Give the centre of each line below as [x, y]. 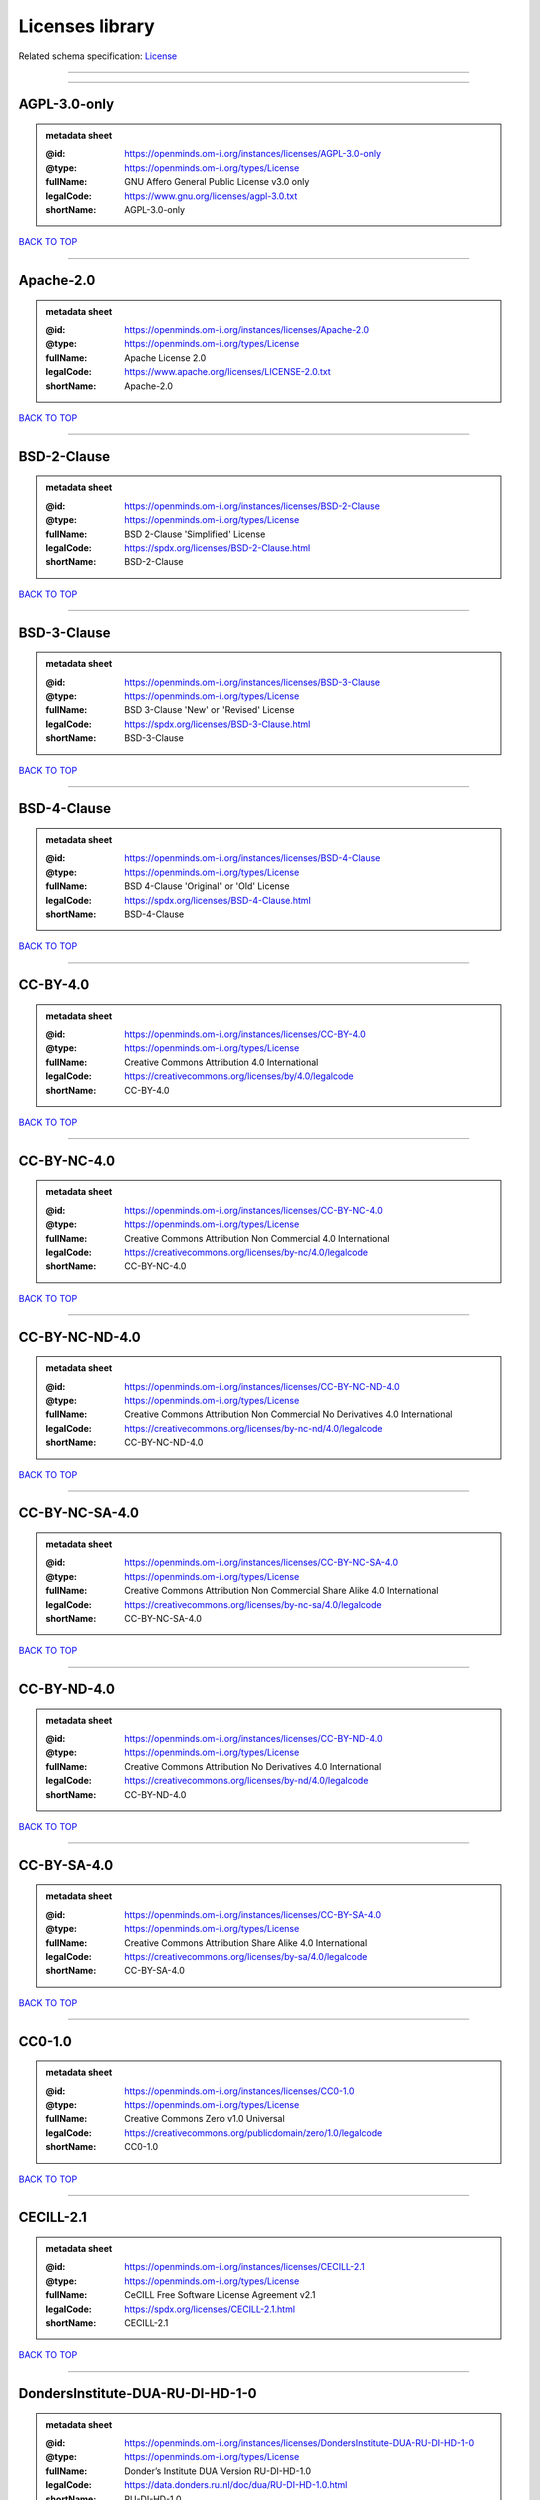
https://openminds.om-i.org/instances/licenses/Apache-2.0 [247, 330]
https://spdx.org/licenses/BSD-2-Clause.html [217, 548]
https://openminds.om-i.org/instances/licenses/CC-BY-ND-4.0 [254, 1739]
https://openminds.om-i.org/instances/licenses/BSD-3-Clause [252, 682]
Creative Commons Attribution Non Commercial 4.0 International [257, 1238]
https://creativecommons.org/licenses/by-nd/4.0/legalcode [246, 1781]
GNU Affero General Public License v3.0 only [217, 182]
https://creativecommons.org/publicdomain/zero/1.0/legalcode [253, 2132]
